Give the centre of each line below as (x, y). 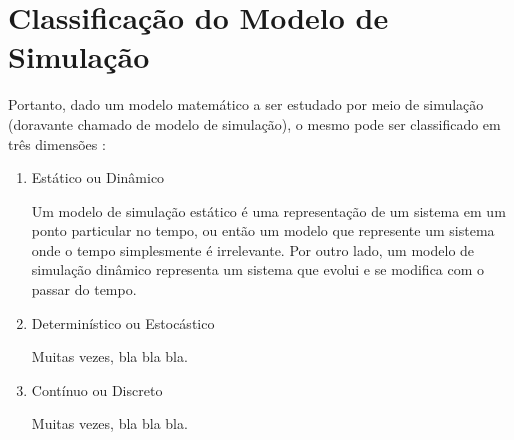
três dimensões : (57, 143)
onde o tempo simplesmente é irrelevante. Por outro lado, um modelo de (253, 249)
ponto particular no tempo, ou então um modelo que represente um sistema (263, 230)
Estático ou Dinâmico (98, 177)
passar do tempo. (84, 289)
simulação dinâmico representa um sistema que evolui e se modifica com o (258, 269)
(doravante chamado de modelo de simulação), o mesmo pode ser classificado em (254, 123)
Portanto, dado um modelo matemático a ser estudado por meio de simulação (246, 104)
